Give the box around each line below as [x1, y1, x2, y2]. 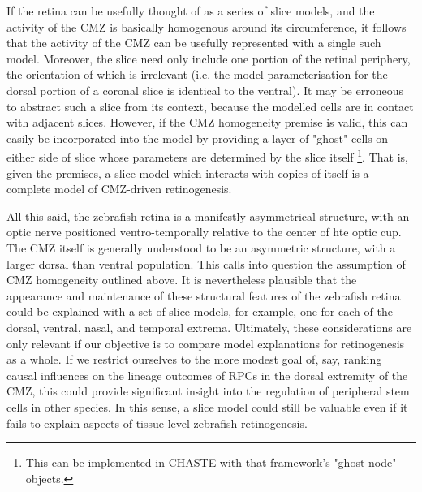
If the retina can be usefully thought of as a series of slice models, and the [6, 2, 375, 19]
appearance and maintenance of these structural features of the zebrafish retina [6, 287, 401, 304]
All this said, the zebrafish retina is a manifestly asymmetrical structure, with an [6, 207, 410, 224]
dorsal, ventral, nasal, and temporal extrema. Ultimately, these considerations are [6, 318, 412, 335]
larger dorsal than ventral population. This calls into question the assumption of [6, 255, 406, 272]
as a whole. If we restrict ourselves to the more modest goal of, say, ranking [6, 351, 382, 368]
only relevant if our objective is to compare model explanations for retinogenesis [6, 334, 405, 352]
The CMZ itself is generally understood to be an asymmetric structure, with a [6, 239, 396, 256]
